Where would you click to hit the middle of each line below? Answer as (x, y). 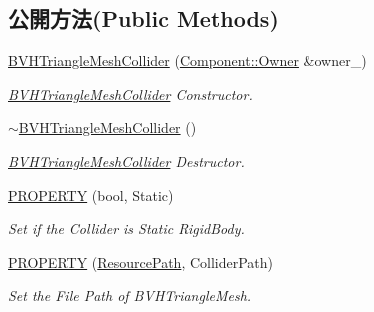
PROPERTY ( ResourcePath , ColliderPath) (141, 261)
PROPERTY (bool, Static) (91, 194)
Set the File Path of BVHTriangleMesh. (130, 295)
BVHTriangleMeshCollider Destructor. (126, 160)
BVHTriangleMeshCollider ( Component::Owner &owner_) (187, 60)
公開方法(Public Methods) (143, 18)
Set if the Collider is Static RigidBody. (126, 228)
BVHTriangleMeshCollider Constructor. (130, 93)
